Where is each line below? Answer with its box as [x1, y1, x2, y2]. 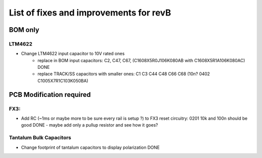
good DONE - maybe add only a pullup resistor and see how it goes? [21, 122, 158, 128]
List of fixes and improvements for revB [9, 7, 171, 18]
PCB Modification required [9, 90, 91, 99]
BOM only [9, 26, 40, 34]
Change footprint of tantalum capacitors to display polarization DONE [21, 144, 160, 150]
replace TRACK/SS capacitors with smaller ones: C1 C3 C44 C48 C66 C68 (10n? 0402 [37, 71, 210, 77]
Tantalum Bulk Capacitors [9, 134, 71, 141]
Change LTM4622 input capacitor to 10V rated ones [21, 51, 125, 57]
